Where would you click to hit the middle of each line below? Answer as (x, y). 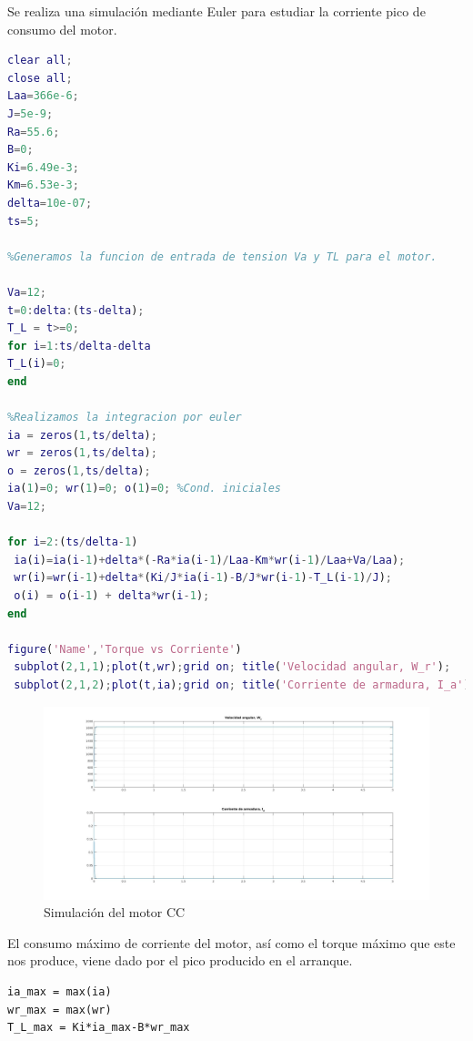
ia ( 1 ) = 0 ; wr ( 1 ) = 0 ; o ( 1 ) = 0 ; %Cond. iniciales (144, 489)
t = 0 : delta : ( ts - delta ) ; (76, 310)
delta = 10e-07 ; (50, 203)
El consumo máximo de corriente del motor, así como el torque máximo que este (231, 942)
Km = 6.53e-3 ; (43, 185)
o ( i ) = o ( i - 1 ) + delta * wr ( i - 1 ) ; (112, 596)
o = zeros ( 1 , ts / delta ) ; (79, 470)
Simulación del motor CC (115, 912)
